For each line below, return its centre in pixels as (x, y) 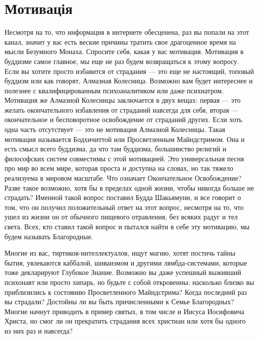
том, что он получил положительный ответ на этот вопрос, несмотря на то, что (124, 207)
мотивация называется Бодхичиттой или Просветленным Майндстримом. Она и (125, 139)
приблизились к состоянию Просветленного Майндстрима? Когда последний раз (126, 292)
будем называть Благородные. (49, 236)
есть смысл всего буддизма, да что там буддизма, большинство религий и (115, 149)
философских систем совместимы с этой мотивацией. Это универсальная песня (124, 158)
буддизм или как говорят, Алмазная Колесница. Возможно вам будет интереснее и (129, 81)
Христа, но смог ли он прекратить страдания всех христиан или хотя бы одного (125, 321)
